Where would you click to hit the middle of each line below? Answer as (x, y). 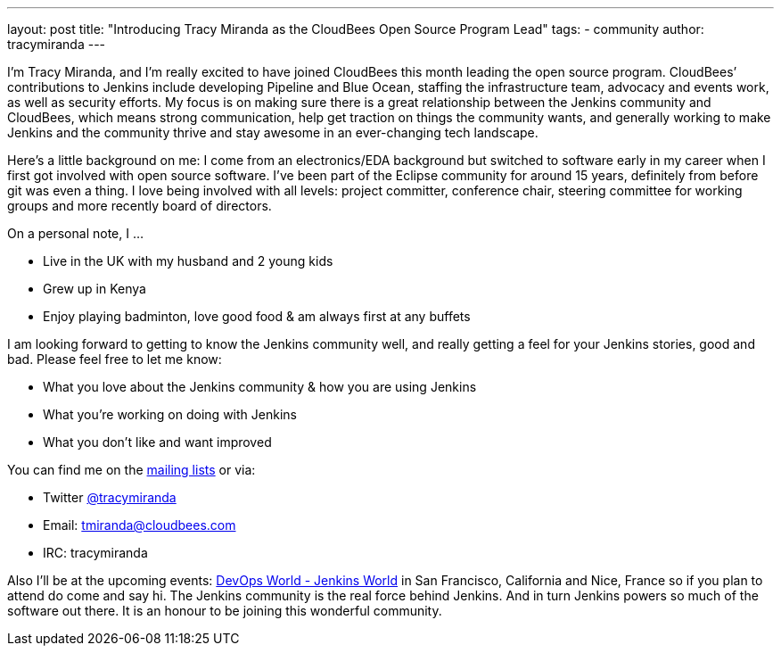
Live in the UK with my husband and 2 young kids (188, 261)
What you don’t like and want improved (157, 442)
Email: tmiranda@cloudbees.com (140, 525)
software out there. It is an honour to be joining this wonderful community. (225, 611)
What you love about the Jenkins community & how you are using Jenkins (260, 387)
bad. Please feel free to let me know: (115, 359)
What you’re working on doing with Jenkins (170, 414)
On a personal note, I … (76, 233)
